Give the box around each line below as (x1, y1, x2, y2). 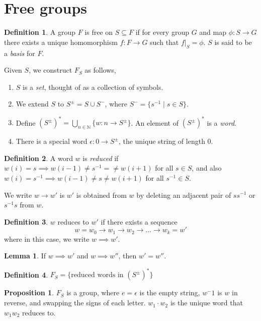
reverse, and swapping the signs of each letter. (4, 297, 146, 308)
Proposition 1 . (4, 287, 54, 298)
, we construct (29, 65, 72, 75)
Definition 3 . (4, 216, 48, 227)
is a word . (207, 117, 236, 128)
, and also (192, 163, 222, 173)
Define (16, 117, 36, 128)
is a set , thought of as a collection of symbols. (23, 81, 163, 92)
